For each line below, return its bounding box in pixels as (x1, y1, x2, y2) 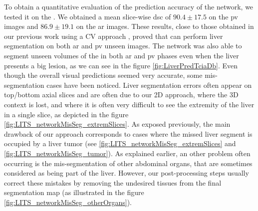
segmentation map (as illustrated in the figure (4, 187, 144, 198)
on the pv (209, 11, 238, 21)
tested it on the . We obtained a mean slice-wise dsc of (4, 11, 171, 21)
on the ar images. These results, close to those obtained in (76, 21, 254, 31)
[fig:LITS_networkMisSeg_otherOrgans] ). (4, 197, 132, 207)
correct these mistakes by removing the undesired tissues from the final (4, 177, 222, 188)
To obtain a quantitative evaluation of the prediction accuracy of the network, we (4, 1, 254, 11)
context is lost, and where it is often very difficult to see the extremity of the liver (4, 99, 255, 109)
